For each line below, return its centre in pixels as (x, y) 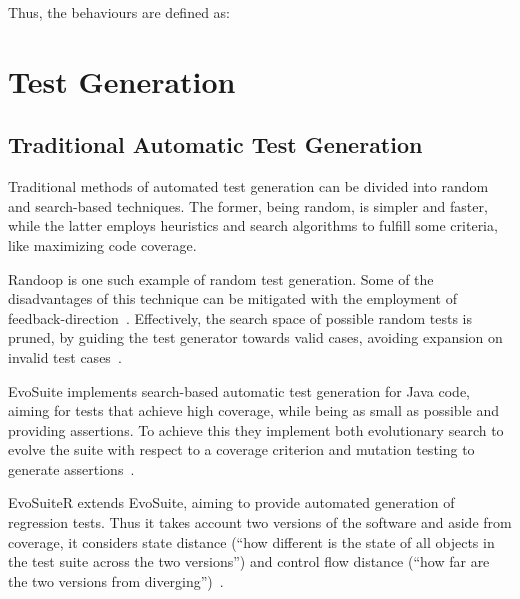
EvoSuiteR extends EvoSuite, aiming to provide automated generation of (231, 502)
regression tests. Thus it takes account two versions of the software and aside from (260, 522)
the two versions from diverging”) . (116, 580)
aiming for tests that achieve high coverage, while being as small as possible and (253, 410)
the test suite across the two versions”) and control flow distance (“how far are (249, 561)
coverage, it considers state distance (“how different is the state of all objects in (251, 541)
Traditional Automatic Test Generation (215, 144)
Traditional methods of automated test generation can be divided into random (248, 186)
